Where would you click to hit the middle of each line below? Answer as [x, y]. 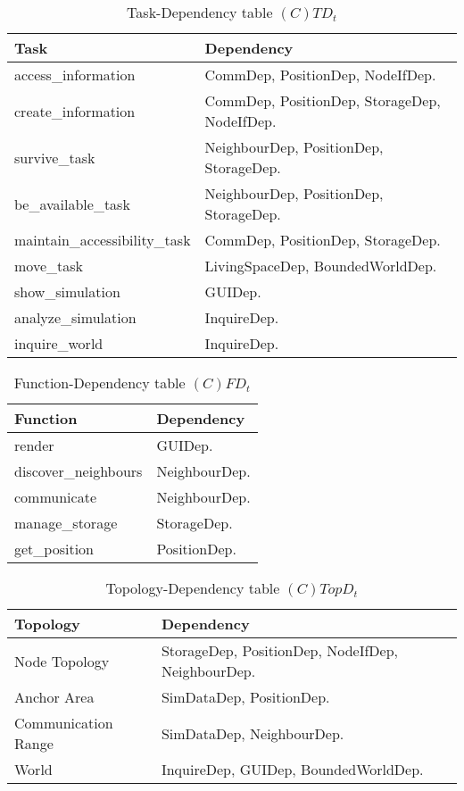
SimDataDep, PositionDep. [245, 697]
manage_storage [66, 523]
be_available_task [72, 204]
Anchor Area [54, 697]
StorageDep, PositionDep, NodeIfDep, [279, 650]
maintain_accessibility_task [103, 240]
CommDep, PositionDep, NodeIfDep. [320, 75]
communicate [55, 497]
